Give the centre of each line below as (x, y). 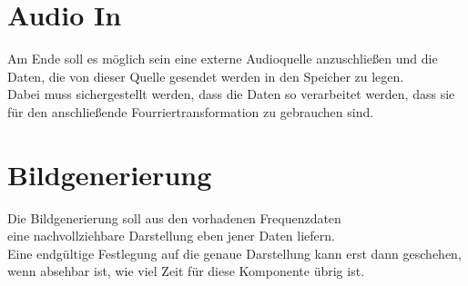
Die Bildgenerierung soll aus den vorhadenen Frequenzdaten (174, 217)
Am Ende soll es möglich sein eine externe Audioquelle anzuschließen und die (223, 59)
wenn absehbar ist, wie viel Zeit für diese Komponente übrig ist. (186, 271)
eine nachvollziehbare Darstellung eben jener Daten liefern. (171, 236)
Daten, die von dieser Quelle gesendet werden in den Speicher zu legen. (206, 76)
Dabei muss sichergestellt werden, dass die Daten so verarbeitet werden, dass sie (231, 94)
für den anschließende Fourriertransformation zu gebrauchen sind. (191, 111)
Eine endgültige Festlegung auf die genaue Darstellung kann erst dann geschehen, (234, 253)
